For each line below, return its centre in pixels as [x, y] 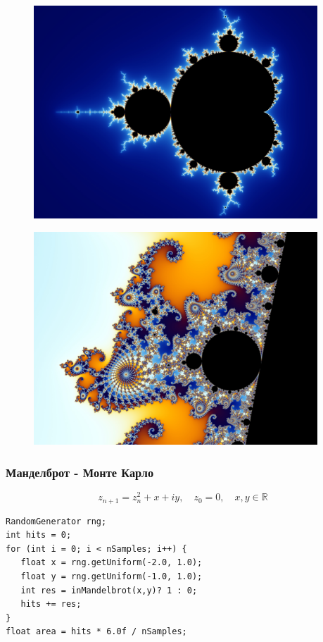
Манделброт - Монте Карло [80, 472]
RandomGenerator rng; [56, 521]
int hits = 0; [39, 535]
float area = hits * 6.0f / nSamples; [96, 632]
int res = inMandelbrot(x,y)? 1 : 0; [109, 590]
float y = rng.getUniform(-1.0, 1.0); [112, 577]
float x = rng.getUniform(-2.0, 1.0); [112, 563]
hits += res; [51, 604]
